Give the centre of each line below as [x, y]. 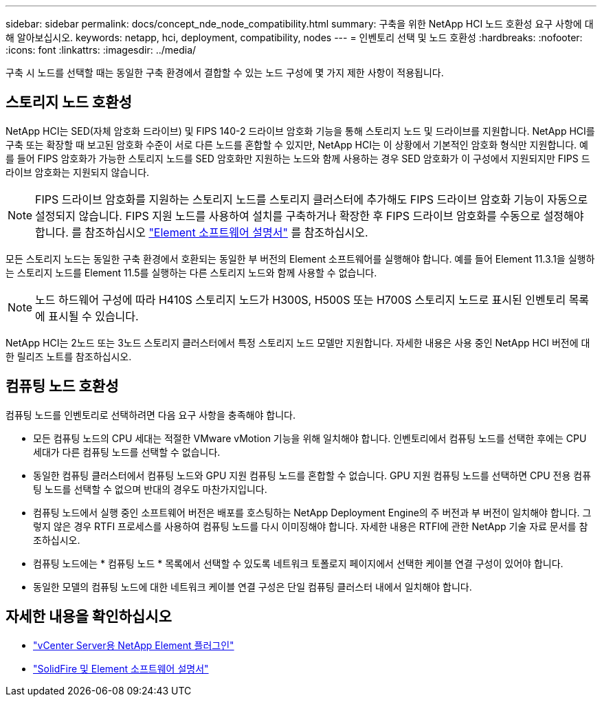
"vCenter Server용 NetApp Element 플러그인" [134, 645]
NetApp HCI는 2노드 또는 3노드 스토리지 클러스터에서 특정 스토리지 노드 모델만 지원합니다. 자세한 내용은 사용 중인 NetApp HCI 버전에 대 [298, 342]
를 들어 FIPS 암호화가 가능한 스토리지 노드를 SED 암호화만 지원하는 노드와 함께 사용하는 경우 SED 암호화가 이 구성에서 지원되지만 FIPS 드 [298, 158]
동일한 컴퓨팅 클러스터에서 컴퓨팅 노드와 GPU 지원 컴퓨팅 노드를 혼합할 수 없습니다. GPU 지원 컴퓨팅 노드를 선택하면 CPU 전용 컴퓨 [312, 475]
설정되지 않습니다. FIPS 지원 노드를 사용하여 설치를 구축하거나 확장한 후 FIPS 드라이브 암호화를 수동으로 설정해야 [310, 216]
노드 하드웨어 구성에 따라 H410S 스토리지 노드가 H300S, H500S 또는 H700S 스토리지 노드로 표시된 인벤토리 [301, 299]
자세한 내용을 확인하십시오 [89, 617]
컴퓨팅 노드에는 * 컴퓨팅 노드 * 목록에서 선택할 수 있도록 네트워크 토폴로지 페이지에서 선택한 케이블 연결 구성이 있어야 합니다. [298, 563]
